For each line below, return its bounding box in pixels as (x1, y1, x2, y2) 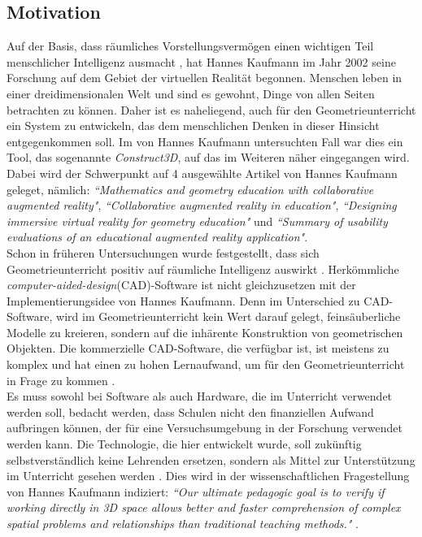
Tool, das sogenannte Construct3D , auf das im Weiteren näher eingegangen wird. (7, 149, 410, 166)
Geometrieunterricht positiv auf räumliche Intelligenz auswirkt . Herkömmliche (7, 260, 399, 277)
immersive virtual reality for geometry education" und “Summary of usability (7, 212, 388, 229)
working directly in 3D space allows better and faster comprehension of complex (7, 499, 401, 516)
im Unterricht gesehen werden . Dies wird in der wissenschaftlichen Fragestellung (7, 467, 410, 484)
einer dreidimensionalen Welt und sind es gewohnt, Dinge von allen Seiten (7, 84, 375, 102)
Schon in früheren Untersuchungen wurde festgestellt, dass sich (7, 244, 320, 261)
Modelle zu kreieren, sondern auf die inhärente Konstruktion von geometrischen (7, 323, 403, 340)
